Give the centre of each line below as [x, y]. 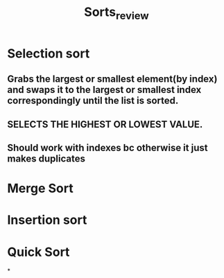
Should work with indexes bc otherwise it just [107, 147]
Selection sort [49, 53]
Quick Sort [38, 252]
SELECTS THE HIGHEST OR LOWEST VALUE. [105, 124]
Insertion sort [47, 220]
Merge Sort [41, 189]
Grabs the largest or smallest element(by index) [112, 79]
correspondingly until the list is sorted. [93, 101]
